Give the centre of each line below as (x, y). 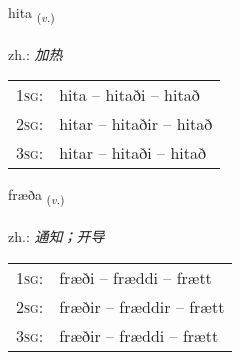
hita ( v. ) (31, 13)
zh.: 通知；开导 (56, 236)
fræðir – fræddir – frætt (142, 306)
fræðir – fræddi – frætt (139, 335)
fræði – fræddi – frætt (135, 277)
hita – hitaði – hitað (129, 95)
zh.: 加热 (35, 53)
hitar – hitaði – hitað (132, 153)
